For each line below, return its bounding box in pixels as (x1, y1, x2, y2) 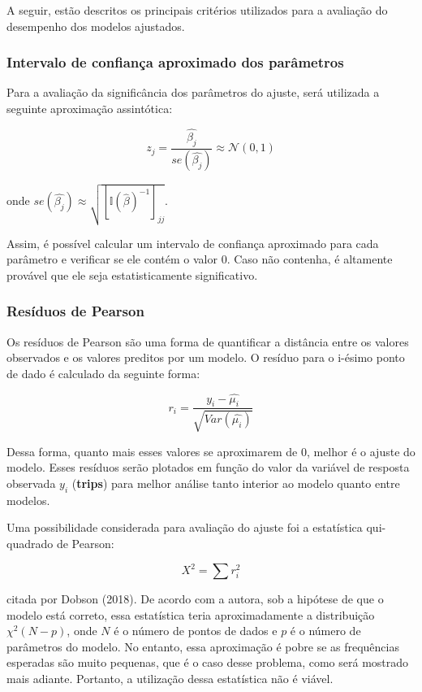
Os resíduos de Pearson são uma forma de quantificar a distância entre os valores (6, 333, 409, 350)
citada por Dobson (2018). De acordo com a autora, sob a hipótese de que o (6, 590, 384, 607)
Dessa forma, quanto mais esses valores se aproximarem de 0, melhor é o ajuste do (6, 442, 416, 459)
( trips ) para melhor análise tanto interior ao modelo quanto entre (71, 474, 400, 491)
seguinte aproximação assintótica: (6, 100, 173, 116)
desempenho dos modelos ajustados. (6, 17, 185, 34)
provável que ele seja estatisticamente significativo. (6, 266, 258, 283)
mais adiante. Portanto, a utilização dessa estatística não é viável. (6, 670, 334, 687)
